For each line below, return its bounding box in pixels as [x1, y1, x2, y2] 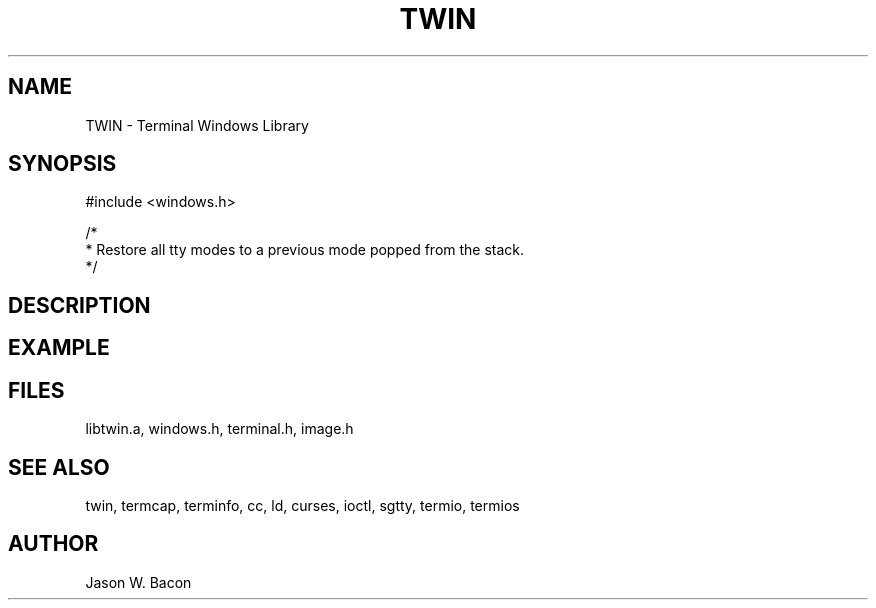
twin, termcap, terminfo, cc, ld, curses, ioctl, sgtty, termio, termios [85, 496, 520, 514]
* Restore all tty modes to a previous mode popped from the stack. [85, 241, 525, 259]
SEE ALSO [8, 454, 110, 480]
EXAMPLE [8, 335, 110, 361]
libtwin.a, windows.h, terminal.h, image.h [85, 420, 354, 438]
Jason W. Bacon [85, 573, 192, 591]
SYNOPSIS [8, 151, 117, 177]
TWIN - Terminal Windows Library [85, 116, 309, 134]
